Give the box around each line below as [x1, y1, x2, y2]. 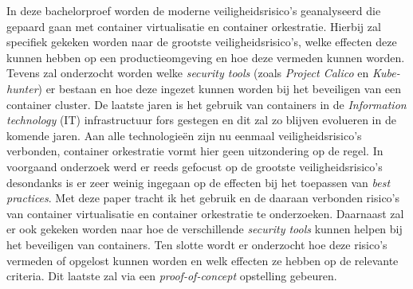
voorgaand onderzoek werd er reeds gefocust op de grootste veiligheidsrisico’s [6, 158, 383, 174]
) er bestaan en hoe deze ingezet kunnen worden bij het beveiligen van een [37, 80, 402, 96]
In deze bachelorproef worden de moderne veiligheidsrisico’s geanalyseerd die [6, 2, 381, 18]
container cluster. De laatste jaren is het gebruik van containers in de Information [6, 96, 407, 112]
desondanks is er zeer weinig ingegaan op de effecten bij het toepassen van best [6, 174, 391, 190]
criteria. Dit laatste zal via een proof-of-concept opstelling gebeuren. [6, 268, 337, 284]
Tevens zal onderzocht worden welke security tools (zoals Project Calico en [6, 64, 369, 81]
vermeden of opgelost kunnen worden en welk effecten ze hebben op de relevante [6, 252, 399, 268]
